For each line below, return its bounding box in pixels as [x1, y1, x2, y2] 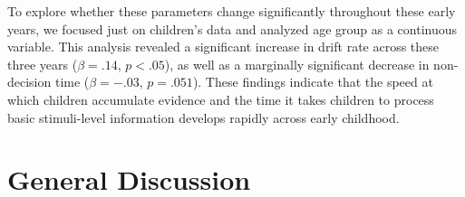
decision [7, 72, 52, 91]
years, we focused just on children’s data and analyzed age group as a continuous [7, 19, 458, 38]
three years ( [7, 54, 78, 73]
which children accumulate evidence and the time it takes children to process [7, 89, 434, 108]
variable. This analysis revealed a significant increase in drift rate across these [7, 37, 440, 56]
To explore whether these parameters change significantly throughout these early [7, 2, 456, 20]
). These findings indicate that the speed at [192, 72, 433, 91]
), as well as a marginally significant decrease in [164, 54, 430, 73]
